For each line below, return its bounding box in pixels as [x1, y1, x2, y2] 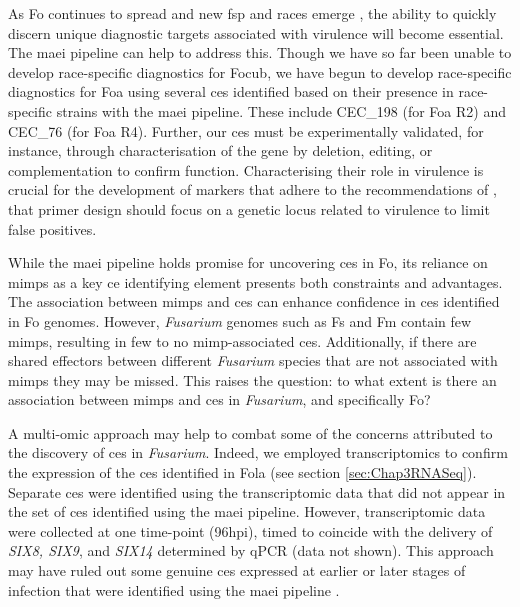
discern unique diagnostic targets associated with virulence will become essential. [8, 22, 504, 43]
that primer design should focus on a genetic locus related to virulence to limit [8, 198, 490, 219]
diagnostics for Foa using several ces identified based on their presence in [8, 81, 454, 102]
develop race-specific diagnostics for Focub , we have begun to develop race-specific [8, 61, 512, 82]
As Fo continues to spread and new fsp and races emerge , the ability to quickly [8, 3, 497, 23]
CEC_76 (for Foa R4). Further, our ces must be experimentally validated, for [8, 120, 484, 141]
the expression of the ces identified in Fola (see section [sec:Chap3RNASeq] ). [8, 462, 477, 483]
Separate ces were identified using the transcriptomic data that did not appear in [8, 481, 506, 502]
